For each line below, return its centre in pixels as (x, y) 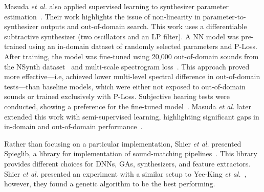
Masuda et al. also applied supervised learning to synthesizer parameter (116, 6)
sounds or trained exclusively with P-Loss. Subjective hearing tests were (117, 96)
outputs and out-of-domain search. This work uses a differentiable (144, 26)
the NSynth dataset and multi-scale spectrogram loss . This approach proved (127, 66)
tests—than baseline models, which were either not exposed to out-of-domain (125, 86)
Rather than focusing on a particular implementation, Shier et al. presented (123, 143)
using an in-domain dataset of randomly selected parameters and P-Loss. (143, 46)
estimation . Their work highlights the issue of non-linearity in (102, 16)
